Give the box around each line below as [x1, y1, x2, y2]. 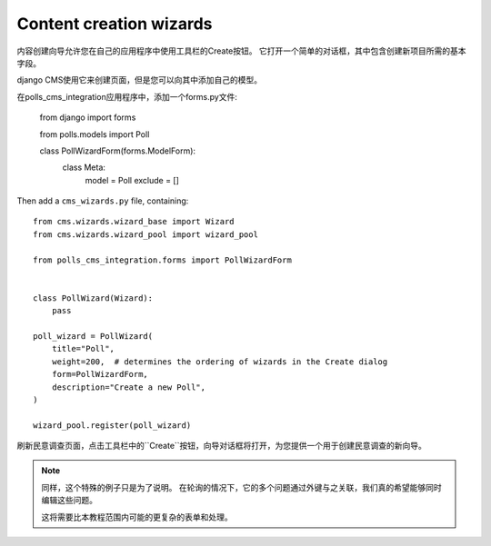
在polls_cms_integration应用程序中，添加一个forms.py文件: [16, 91, 238, 102]
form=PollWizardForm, [51, 369, 149, 380]
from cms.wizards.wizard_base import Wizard [33, 216, 235, 227]
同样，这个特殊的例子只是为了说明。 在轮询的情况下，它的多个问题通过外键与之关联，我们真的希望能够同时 [41, 481, 442, 492]
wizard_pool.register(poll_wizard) [33, 420, 192, 431]
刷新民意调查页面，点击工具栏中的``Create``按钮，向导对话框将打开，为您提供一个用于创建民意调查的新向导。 [16, 441, 427, 452]
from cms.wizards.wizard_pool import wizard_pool [33, 229, 259, 240]
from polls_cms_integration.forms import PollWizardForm [33, 254, 293, 265]
